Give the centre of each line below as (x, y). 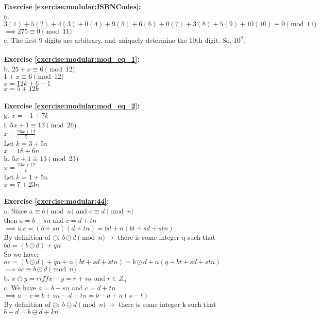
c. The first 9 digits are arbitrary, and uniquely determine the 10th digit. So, (118, 40)
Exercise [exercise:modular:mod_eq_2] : (72, 105)
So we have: (21, 254)
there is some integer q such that (167, 237)
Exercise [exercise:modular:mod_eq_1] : (72, 59)
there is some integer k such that (167, 304)
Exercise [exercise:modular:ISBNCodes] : (73, 6)
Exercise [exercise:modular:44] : (57, 201)
